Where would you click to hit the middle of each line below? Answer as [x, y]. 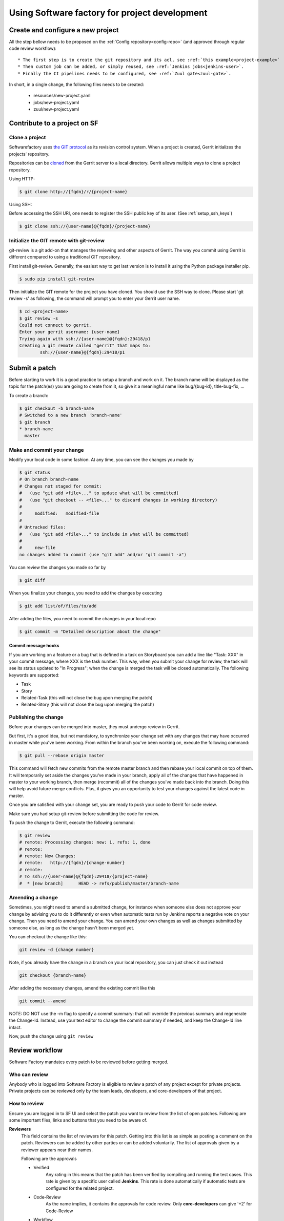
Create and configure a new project [64, 30]
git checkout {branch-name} [53, 975]
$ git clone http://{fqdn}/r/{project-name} [73, 191]
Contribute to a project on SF [54, 123]
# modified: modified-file [59, 514]
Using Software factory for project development [108, 13]
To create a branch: [29, 395]
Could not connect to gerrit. [55, 325]
